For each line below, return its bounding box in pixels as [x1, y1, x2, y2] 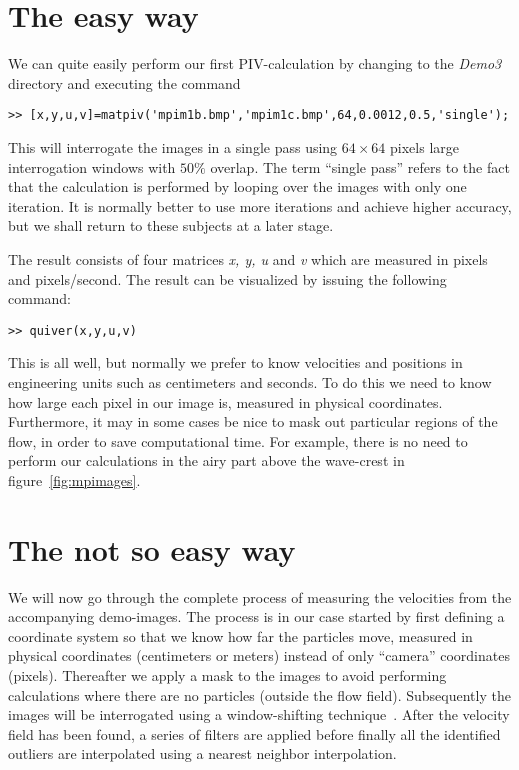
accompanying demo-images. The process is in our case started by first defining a [8, 606, 505, 627]
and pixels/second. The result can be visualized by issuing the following [8, 268, 447, 289]
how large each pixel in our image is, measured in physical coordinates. [8, 391, 443, 412]
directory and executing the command [8, 72, 241, 93]
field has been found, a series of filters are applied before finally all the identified [8, 723, 501, 744]
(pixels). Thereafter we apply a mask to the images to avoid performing [8, 665, 447, 686]
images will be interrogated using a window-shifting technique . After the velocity [8, 704, 510, 725]
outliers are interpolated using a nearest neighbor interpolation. [8, 743, 397, 764]
